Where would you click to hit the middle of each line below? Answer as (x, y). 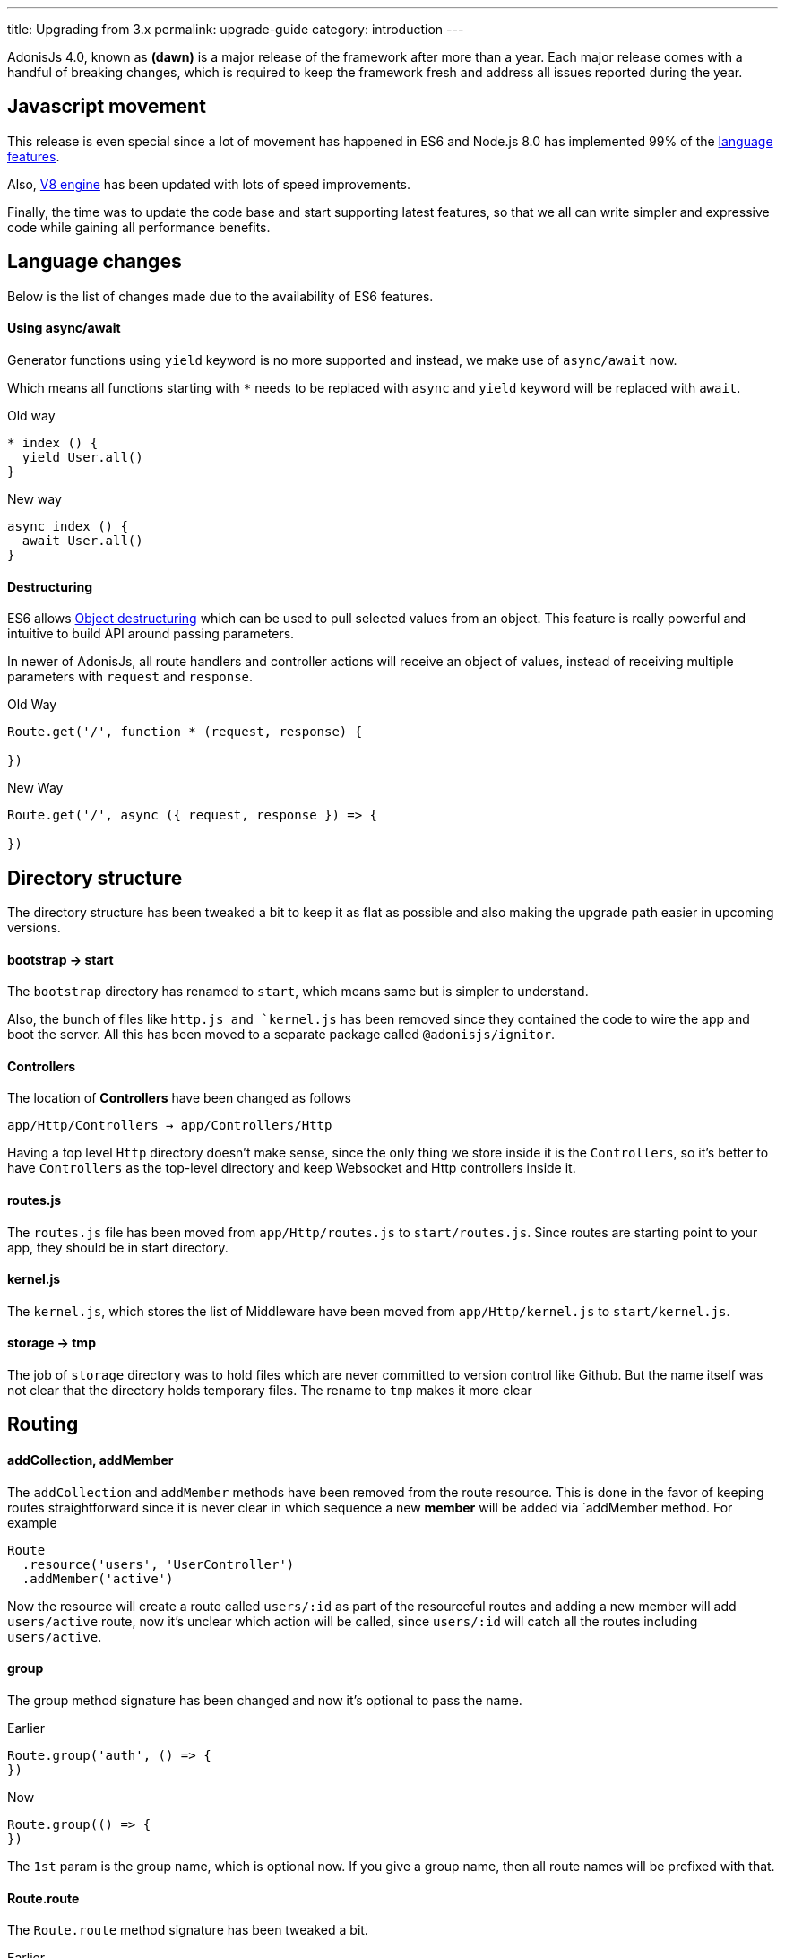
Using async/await (64, 328)
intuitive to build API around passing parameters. (151, 634)
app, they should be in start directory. (118, 1247)
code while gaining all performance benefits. (139, 227)
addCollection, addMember (91, 1460)
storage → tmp (52, 1343)
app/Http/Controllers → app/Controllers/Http (170, 1126)
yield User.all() (82, 457)
